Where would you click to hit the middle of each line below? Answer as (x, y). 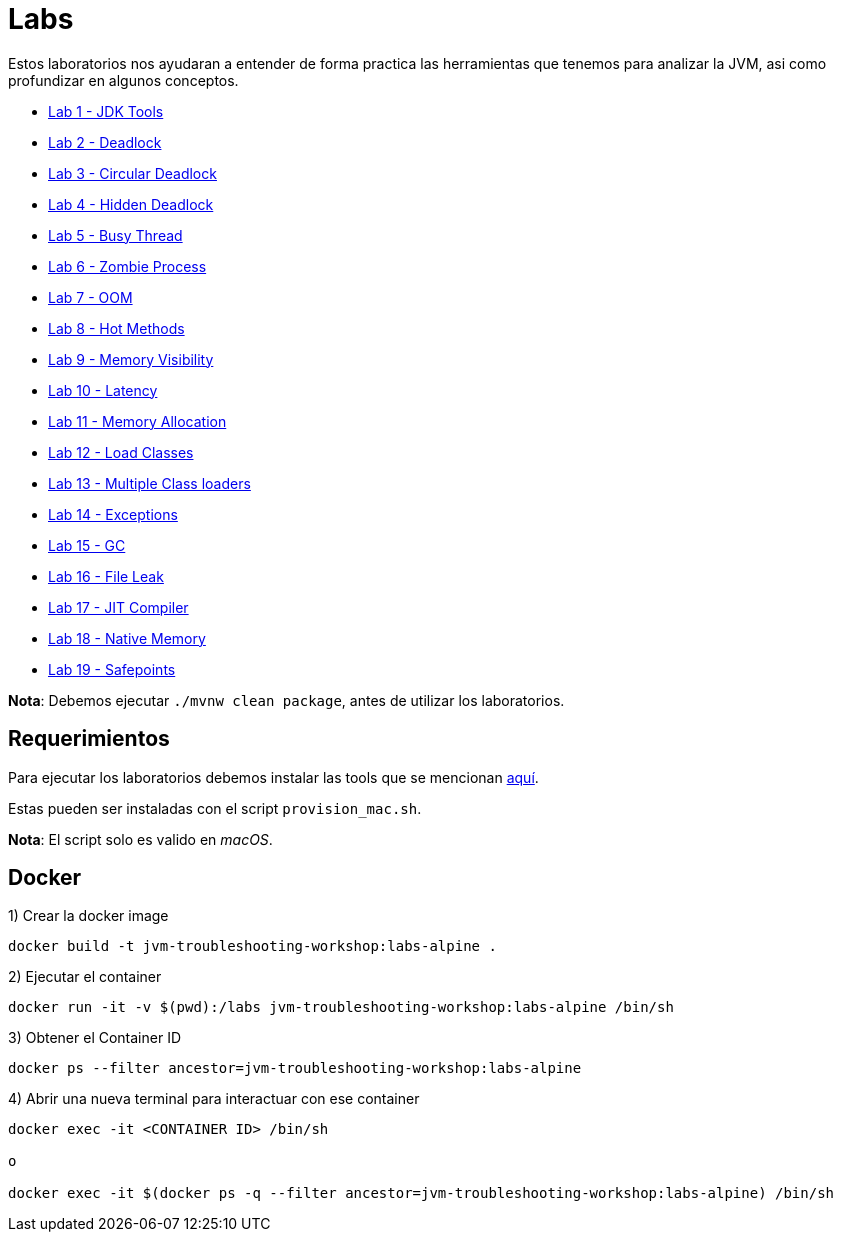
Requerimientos (89, 739)
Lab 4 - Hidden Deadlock (131, 204)
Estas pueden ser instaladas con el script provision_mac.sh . (215, 808)
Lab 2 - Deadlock (105, 142)
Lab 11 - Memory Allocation (137, 421)
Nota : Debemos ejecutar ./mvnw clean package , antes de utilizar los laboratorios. (286, 700)
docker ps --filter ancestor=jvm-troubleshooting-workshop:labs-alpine (295, 1068)
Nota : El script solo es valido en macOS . (140, 839)
